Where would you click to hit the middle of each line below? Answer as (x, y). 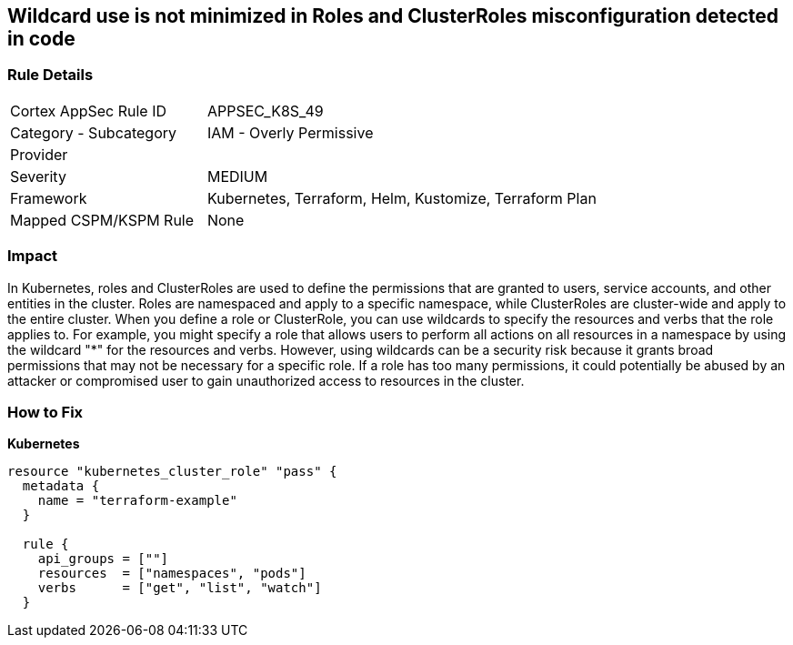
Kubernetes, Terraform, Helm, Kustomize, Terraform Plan (402, 198)
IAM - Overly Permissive (290, 132)
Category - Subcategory (93, 132)
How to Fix (45, 412)
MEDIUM (237, 176)
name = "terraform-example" (137, 501)
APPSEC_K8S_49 (265, 111)
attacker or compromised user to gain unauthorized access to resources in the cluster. (266, 380)
